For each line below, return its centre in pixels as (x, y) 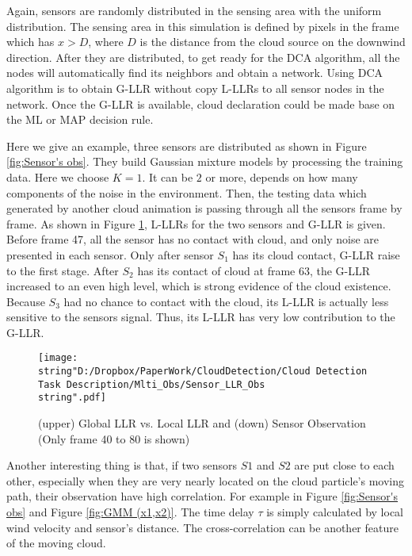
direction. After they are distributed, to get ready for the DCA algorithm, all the (203, 57)
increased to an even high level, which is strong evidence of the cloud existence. (199, 286)
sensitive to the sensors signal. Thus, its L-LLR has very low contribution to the (201, 317)
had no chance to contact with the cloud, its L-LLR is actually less (226, 301)
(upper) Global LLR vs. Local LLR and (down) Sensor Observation (202, 423)
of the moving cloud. (56, 543)
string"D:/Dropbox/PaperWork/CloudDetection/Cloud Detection (203, 372)
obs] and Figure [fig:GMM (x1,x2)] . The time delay (130, 512)
